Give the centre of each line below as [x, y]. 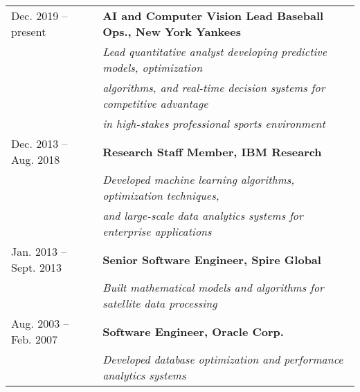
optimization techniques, [161, 195]
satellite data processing [160, 303]
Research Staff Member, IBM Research [212, 151]
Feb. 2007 [34, 339]
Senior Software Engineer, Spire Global [212, 259]
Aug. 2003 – [40, 323]
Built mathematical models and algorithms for [213, 287]
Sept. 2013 [36, 267]
